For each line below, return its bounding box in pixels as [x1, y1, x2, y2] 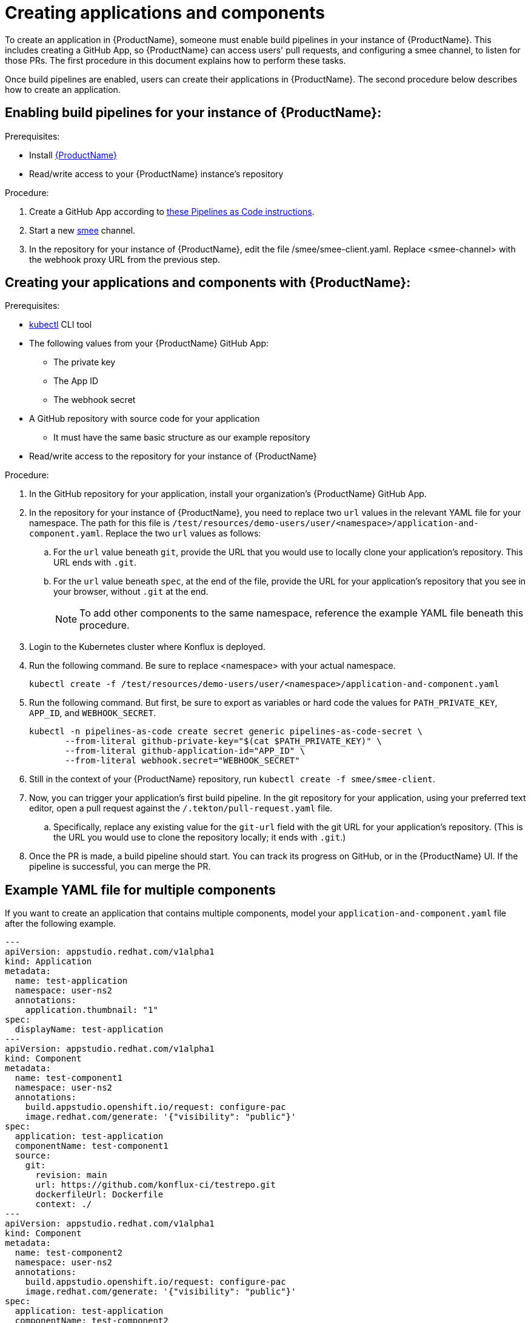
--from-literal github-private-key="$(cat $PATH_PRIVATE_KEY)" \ [65, 736, 382, 746]
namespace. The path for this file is [29, 518, 170, 529]
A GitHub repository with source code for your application [29, 413, 260, 424]
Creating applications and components [5, 2, 325, 23]
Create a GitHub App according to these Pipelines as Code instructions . [29, 206, 315, 217]
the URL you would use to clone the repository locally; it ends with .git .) [53, 832, 346, 843]
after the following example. [5, 918, 116, 929]
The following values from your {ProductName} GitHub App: [29, 338, 269, 349]
